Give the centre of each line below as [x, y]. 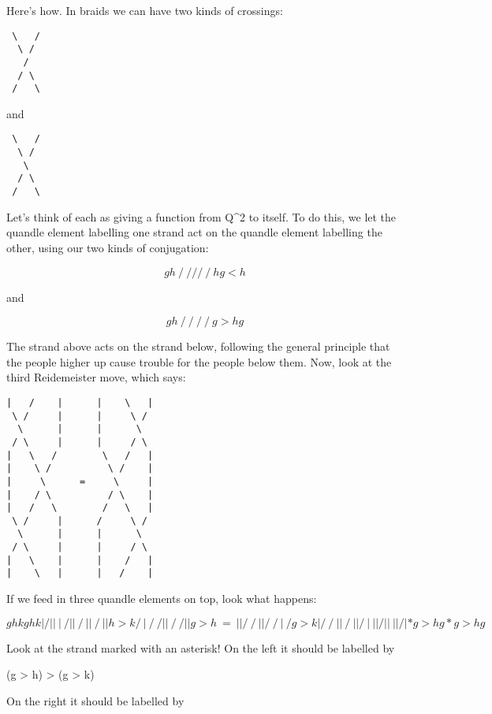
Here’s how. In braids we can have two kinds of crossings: [145, 10]
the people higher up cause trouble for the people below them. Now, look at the [199, 361]
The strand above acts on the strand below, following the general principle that [198, 346]
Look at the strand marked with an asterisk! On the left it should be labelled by [201, 647]
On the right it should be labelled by [95, 700]
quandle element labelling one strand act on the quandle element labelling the [194, 232]
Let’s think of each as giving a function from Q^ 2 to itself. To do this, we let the [201, 216]
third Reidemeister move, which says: [96, 377]
